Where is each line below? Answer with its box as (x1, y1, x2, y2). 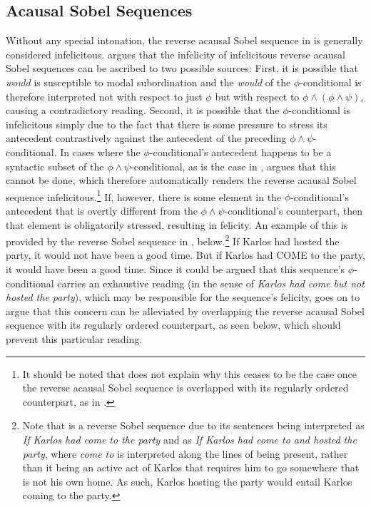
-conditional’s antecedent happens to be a (149, 144, 332, 159)
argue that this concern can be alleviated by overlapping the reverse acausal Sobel (6, 303, 365, 318)
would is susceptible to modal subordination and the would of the (6, 74, 291, 89)
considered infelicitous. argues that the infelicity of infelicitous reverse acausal (6, 46, 345, 61)
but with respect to (215, 88, 300, 103)
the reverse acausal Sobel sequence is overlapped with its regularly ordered (22, 380, 349, 395)
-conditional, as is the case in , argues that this (131, 158, 336, 173)
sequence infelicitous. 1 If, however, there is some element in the (6, 187, 282, 204)
